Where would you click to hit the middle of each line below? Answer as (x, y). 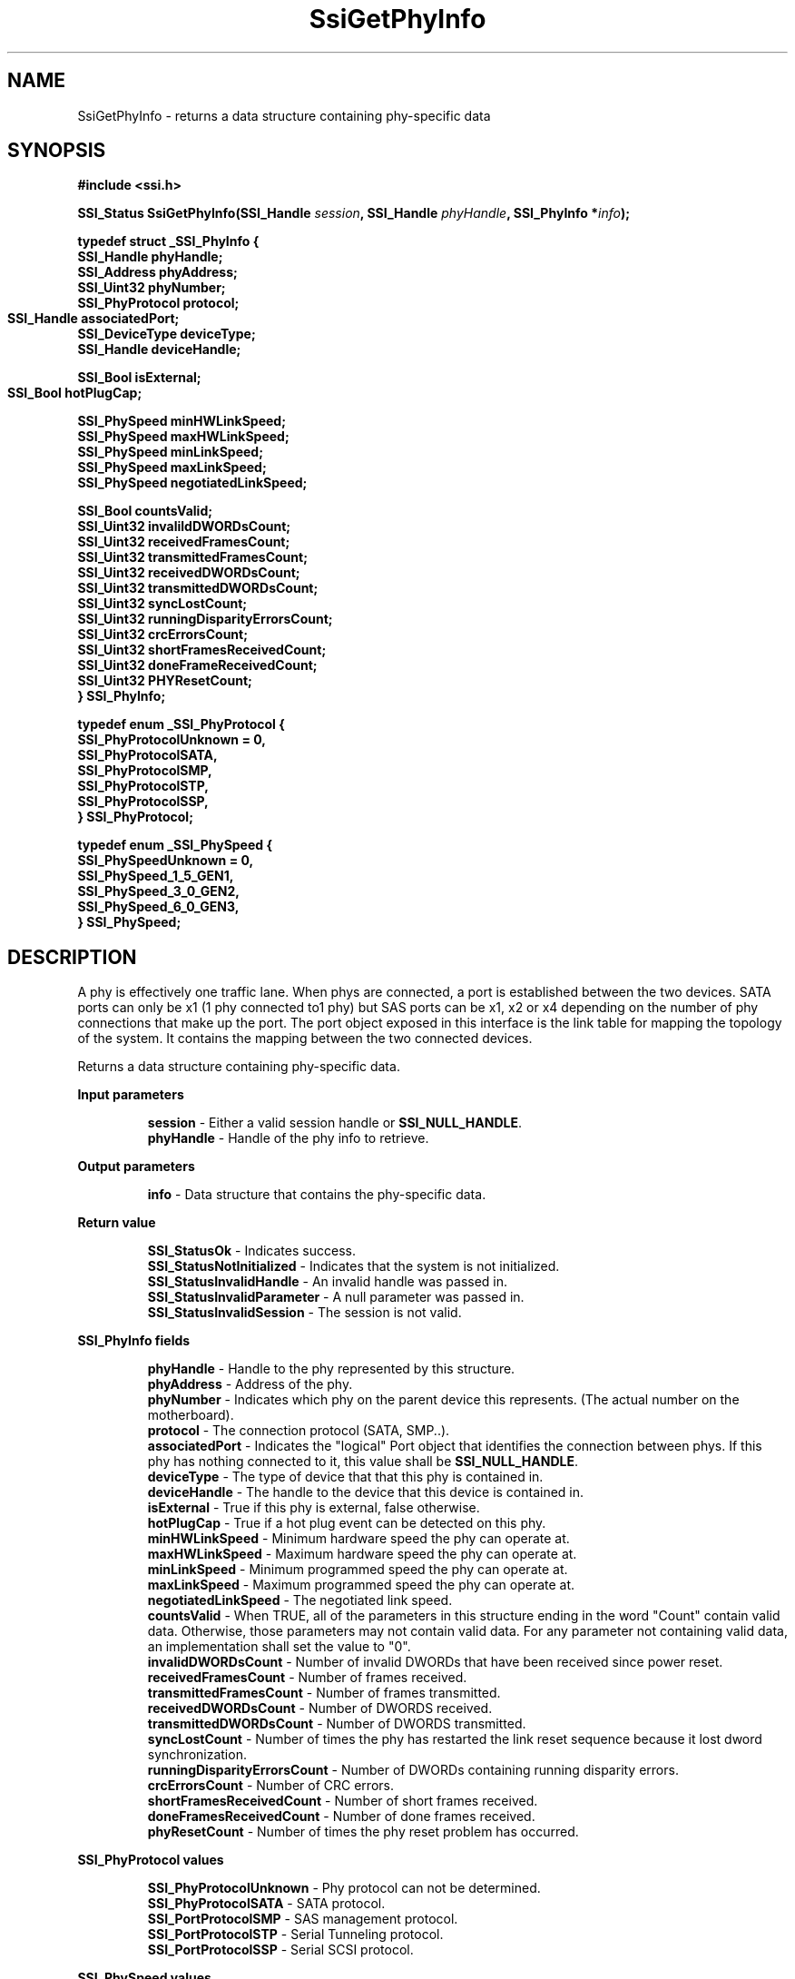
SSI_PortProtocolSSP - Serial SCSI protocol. (280, 1950)
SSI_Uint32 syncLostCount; (162, 604)
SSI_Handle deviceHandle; (159, 350)
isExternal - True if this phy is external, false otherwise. (314, 1508)
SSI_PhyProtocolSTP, (143, 786)
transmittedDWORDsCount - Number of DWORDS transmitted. (337, 1724)
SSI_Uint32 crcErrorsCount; (163, 635)
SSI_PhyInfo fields (134, 1341)
